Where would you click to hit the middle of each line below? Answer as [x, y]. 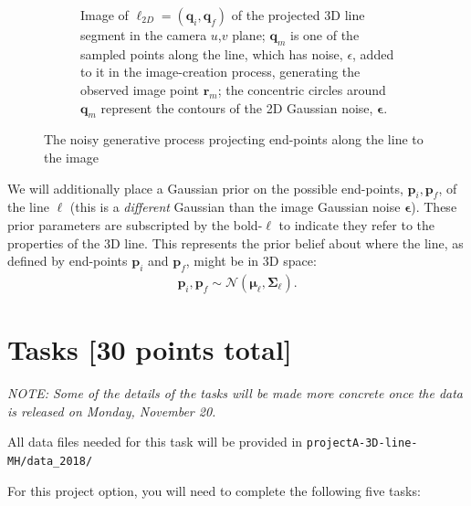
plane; [249, 35]
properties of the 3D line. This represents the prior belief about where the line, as [235, 242]
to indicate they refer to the [356, 224]
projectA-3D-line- [362, 443]
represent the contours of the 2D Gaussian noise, [237, 107]
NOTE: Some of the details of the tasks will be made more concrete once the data [235, 393]
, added [373, 53]
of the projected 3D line [298, 15]
